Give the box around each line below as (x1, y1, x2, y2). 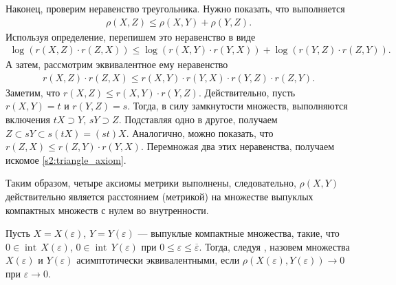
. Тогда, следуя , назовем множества (199, 239, 350, 253)
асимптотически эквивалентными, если (76, 253, 240, 267)
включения (5, 112, 51, 127)
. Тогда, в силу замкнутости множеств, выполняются (127, 98, 348, 113)
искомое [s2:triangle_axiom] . (5, 152, 126, 167)
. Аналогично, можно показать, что (126, 125, 274, 140)
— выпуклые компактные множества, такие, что (137, 226, 340, 240)
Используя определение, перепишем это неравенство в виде (5, 29, 256, 43)
